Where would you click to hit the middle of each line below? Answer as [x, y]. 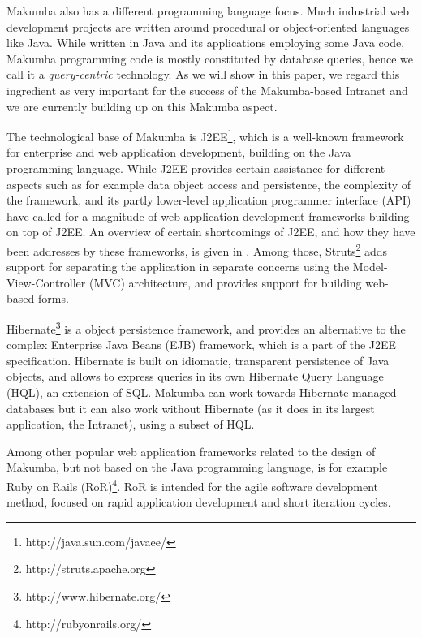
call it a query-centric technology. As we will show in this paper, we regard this [203, 74]
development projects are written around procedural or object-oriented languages [208, 26]
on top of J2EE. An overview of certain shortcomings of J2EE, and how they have [211, 232]
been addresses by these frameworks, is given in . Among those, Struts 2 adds [197, 249]
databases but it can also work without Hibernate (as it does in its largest [191, 408]
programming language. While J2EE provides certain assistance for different [196, 168]
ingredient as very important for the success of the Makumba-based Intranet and [207, 90]
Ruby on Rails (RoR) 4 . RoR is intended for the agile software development [193, 485]
